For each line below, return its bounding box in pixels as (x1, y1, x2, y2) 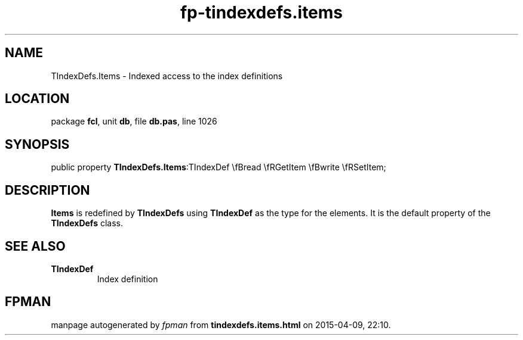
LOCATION (5, 91, 70, 107)
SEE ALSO (5, 238, 66, 254)
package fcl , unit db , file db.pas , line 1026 (51, 116, 217, 127)
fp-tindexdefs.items (180, 2, 343, 23)
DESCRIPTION (5, 182, 90, 198)
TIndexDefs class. (51, 218, 123, 229)
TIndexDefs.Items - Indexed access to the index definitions (51, 70, 283, 81)
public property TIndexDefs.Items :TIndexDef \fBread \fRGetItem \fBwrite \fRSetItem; (51, 162, 386, 173)
